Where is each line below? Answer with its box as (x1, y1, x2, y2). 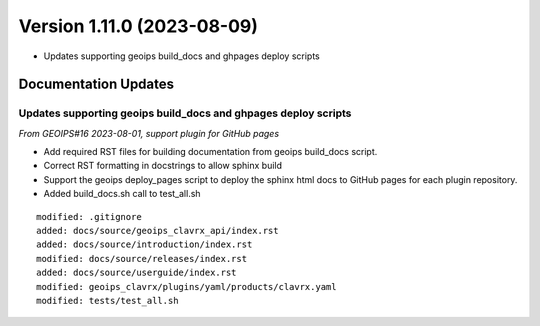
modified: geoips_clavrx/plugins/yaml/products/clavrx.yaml (36, 281, 337, 292)
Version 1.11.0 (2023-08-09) (18, 15, 259, 37)
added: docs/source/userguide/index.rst (36, 267, 237, 279)
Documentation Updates (18, 76, 175, 93)
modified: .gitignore (36, 211, 142, 222)
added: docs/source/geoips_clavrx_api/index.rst (36, 225, 279, 237)
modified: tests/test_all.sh (36, 295, 179, 306)
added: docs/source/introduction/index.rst (36, 239, 253, 250)
